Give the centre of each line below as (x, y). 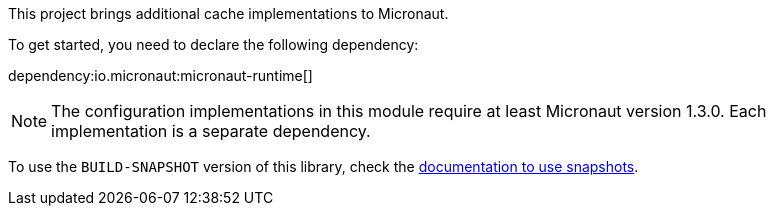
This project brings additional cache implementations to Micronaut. (228, 13)
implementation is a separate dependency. (211, 131)
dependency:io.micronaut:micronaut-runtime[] (160, 75)
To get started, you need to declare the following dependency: (213, 44)
